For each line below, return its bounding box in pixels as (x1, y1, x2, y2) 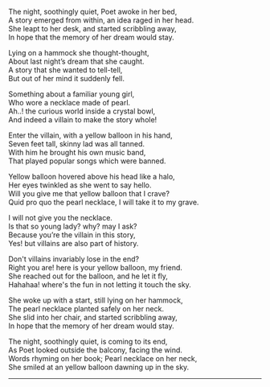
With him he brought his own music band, (8, 148, 146, 157)
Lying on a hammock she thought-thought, (8, 48, 150, 57)
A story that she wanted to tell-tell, (8, 65, 123, 75)
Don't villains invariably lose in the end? (8, 254, 139, 264)
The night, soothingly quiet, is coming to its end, (8, 337, 168, 346)
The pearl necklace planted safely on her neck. (8, 304, 165, 313)
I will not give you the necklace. (8, 213, 112, 222)
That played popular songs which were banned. (8, 156, 166, 166)
